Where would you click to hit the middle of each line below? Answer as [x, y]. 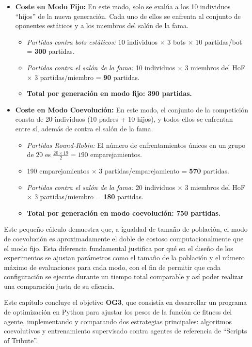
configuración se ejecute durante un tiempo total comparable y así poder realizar [124, 276]
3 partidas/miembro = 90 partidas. [87, 77]
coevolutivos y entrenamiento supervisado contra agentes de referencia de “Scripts [126, 331]
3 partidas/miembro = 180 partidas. [89, 197]
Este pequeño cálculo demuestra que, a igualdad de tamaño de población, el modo [126, 229]
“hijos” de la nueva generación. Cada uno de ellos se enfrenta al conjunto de [128, 16]
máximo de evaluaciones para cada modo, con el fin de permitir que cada [112, 267]
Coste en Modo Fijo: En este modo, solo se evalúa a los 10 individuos [123, 6]
